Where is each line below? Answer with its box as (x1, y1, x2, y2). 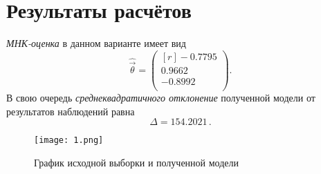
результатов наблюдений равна (6, 104, 135, 118)
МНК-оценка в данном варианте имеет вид (6, 36, 186, 50)
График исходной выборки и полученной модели (34, 155, 239, 169)
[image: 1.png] (34, 135, 104, 146)
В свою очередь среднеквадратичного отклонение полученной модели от (6, 90, 315, 104)
